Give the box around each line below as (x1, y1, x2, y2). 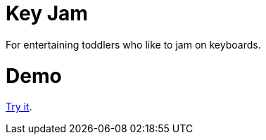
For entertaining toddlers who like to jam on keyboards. (6, 38, 261, 51)
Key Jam (6, 1, 88, 25)
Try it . (6, 101, 32, 113)
